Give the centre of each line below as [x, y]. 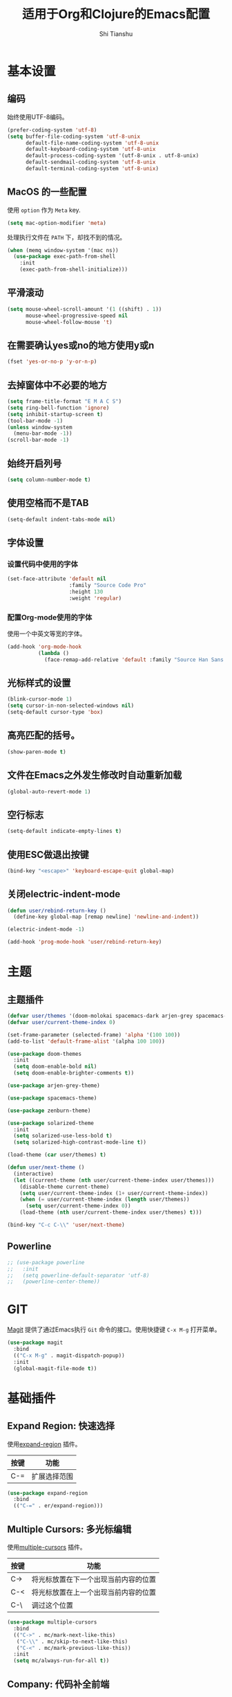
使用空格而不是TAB [48, 503]
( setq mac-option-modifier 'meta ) [57, 223]
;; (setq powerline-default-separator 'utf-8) [78, 1275]
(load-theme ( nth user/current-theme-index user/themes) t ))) [111, 1212]
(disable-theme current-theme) [65, 1187]
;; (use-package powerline [46, 1262]
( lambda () [54, 653]
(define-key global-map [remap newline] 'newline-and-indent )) [106, 917]
